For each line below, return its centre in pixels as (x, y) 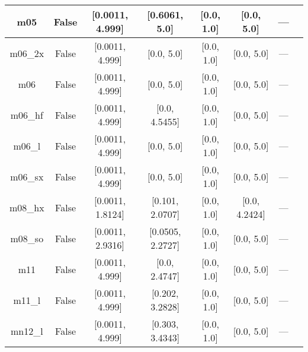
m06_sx (27, 176)
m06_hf (27, 115)
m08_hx (27, 207)
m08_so (27, 238)
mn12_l (27, 331)
